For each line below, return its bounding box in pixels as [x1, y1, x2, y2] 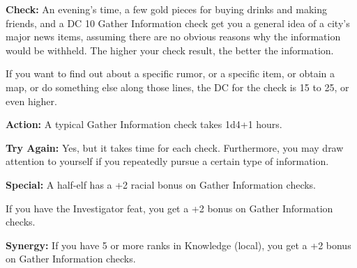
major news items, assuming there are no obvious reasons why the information [6, 29, 341, 44]
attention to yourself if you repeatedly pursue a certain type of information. [6, 154, 329, 168]
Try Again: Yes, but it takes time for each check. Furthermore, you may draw [6, 140, 344, 155]
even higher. [6, 93, 57, 108]
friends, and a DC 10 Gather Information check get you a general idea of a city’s [6, 15, 350, 30]
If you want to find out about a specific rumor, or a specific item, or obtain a [6, 66, 335, 81]
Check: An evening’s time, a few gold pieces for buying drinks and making [6, 2, 327, 16]
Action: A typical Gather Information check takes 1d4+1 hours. [6, 117, 282, 132]
